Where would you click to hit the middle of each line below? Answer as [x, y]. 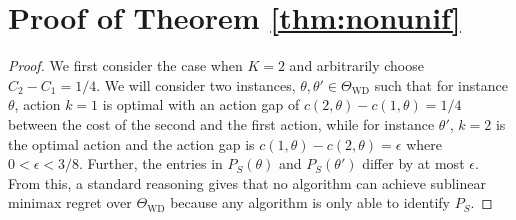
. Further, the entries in [151, 163]
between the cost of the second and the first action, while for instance [221, 123]
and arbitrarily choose [356, 65]
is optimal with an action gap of [201, 104]
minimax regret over [70, 202]
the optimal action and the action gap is [131, 143]
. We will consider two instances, [196, 84]
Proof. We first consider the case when [125, 65]
